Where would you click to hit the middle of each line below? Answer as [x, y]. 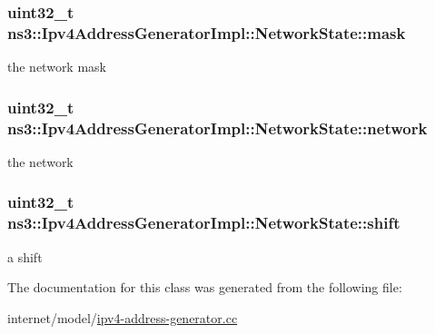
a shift [25, 256]
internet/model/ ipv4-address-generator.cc [123, 317]
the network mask [57, 67]
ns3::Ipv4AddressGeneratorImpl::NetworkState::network [217, 128]
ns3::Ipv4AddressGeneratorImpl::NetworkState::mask [207, 32]
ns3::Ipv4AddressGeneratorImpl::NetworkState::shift [204, 223]
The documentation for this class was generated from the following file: [205, 287]
